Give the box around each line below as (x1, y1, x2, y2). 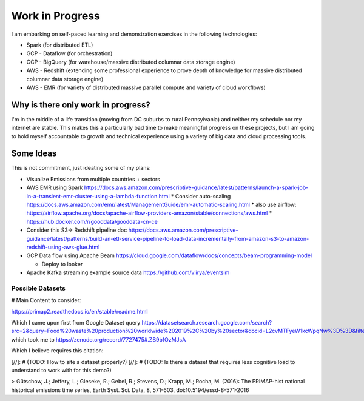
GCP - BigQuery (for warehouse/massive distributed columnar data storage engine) (26, 58, 236, 66)
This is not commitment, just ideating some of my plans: (11, 164, 151, 172)
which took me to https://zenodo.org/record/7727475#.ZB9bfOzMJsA (11, 335, 186, 343)
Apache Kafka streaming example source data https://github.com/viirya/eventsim (26, 269, 230, 276)
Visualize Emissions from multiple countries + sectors (26, 175, 161, 183)
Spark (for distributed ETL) (26, 41, 93, 49)
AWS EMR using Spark (26, 184, 83, 191)
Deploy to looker (41, 260, 83, 268)
